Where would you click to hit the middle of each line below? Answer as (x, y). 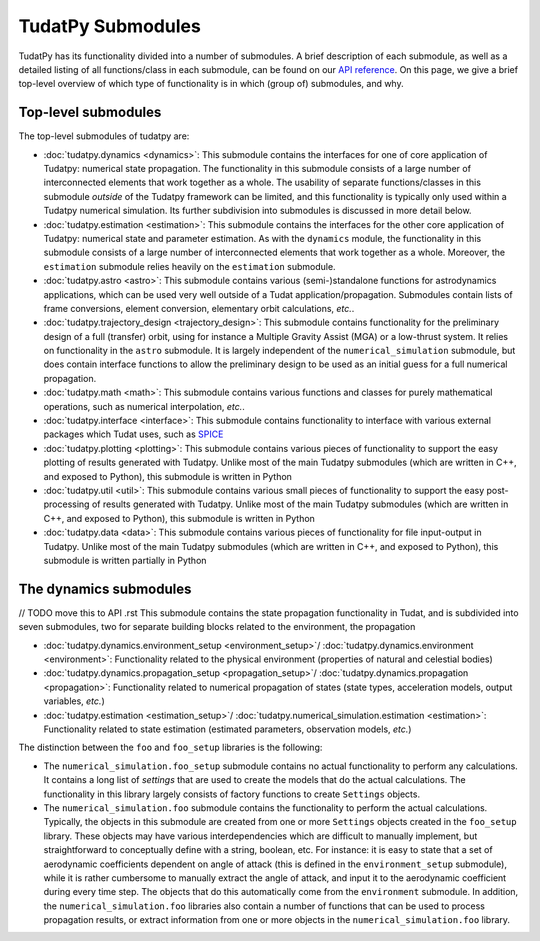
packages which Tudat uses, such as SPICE (133, 434)
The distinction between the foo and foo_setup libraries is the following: (170, 747)
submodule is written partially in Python (125, 560)
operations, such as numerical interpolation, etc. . (144, 406)
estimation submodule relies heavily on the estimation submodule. (189, 266)
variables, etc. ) (74, 701)
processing (66, 504)
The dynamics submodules (105, 588)
